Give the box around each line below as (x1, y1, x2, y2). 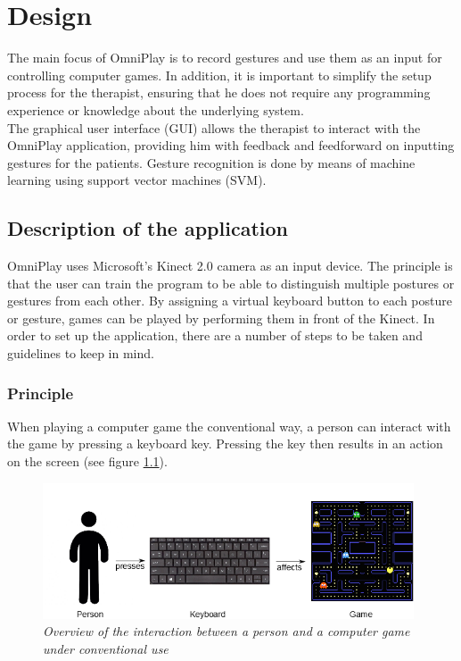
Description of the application (7, 214, 288, 242)
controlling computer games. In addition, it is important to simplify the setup (7, 65, 432, 84)
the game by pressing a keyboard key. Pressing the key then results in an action (7, 434, 443, 453)
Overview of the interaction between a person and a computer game (43, 622, 410, 640)
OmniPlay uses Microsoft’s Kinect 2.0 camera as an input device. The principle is (7, 256, 453, 275)
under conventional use (43, 639, 169, 657)
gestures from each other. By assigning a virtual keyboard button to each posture (7, 291, 452, 310)
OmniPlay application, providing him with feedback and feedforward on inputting (7, 136, 455, 155)
